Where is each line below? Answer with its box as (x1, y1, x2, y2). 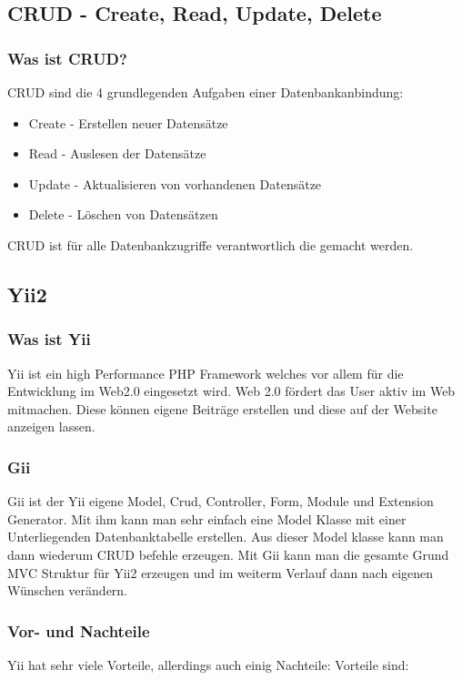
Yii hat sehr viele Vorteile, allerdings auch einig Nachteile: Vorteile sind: (7, 655, 409, 674)
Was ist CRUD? (7, 46, 127, 69)
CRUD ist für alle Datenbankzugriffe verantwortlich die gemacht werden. (7, 235, 414, 254)
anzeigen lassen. (7, 417, 95, 436)
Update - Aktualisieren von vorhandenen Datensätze (28, 174, 322, 193)
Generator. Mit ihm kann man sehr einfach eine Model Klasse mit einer (7, 509, 407, 528)
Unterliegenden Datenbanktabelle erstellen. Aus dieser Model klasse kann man (7, 527, 444, 546)
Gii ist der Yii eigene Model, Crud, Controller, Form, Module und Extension (7, 492, 434, 511)
